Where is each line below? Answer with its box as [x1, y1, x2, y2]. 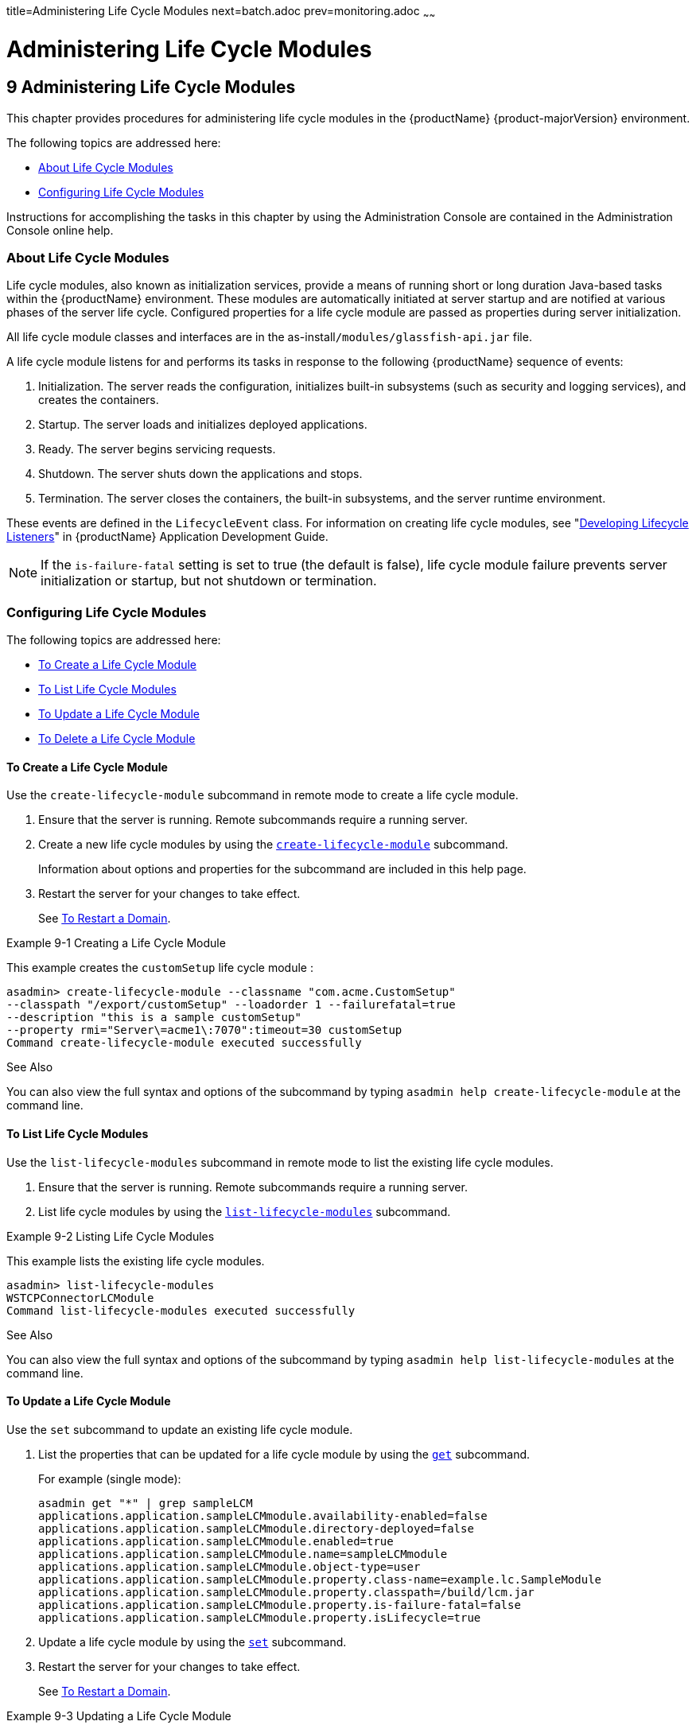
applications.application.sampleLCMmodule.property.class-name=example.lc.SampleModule [38, 1572, 602, 1586]
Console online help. [6, 223, 114, 237]
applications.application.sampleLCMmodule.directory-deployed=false [38, 1521, 474, 1535]
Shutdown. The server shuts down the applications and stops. [38, 467, 363, 481]
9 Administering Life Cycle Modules [6, 77, 296, 98]
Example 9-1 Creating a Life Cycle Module [6, 936, 226, 950]
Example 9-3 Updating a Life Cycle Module [6, 1708, 231, 1723]
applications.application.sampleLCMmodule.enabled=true [38, 1534, 394, 1548]
